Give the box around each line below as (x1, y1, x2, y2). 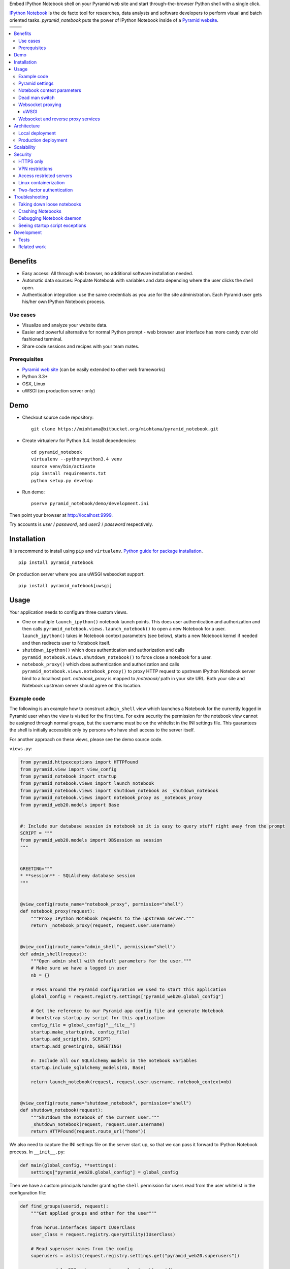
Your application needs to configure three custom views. (9, 609, 128, 615)
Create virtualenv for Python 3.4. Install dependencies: (22, 437, 137, 444)
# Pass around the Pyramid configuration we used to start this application (30, 986, 227, 992)
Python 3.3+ (22, 374, 48, 380)
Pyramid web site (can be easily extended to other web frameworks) (22, 366, 166, 373)
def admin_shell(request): (20, 951, 87, 957)
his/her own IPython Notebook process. (22, 298, 106, 305)
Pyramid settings (18, 80, 54, 86)
